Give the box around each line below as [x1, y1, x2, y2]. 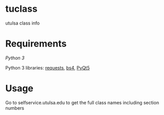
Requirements [5, 38, 67, 50]
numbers [5, 105, 25, 111]
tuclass [5, 3, 38, 15]
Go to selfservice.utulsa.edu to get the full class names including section [5, 99, 159, 105]
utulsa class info [5, 20, 40, 26]
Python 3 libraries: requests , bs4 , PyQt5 [5, 64, 90, 71]
